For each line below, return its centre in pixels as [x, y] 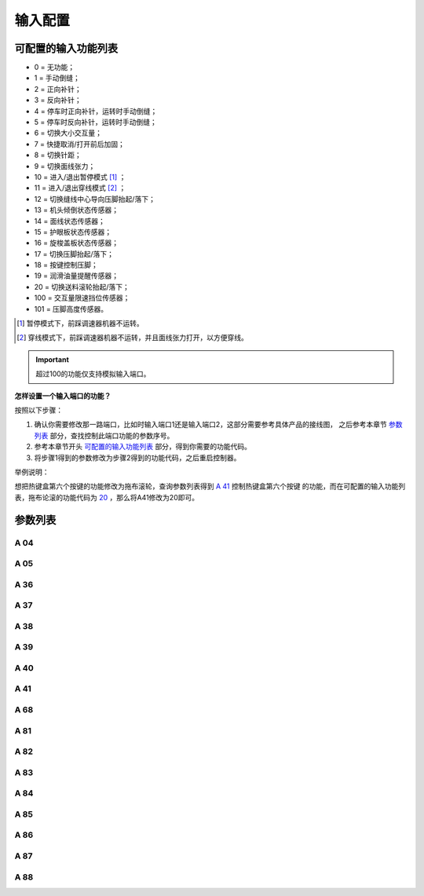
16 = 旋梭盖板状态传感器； [77, 243]
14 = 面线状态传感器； [69, 221]
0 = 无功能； [54, 68]
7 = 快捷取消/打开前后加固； [80, 144]
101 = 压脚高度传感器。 [71, 309]
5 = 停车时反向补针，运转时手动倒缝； [95, 123]
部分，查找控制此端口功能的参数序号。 [112, 435]
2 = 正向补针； [58, 89]
